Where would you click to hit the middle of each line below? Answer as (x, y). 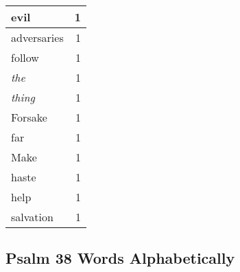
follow (25, 57)
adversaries (37, 37)
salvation (32, 217)
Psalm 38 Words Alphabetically (120, 258)
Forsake (29, 117)
